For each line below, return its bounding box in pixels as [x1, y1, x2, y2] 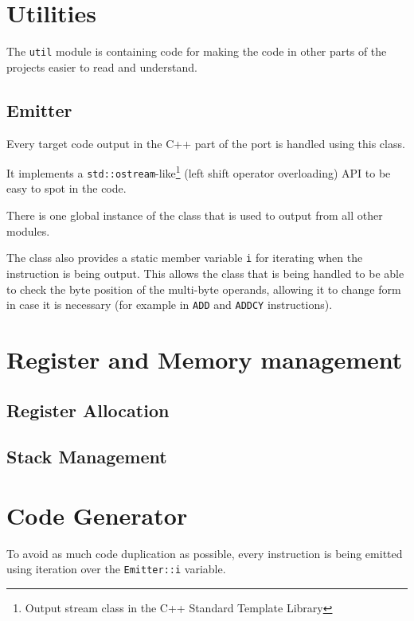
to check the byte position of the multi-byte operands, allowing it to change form [6, 280, 401, 297]
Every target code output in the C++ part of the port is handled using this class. [6, 135, 405, 151]
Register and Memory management [6, 342, 403, 375]
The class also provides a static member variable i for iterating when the [6, 249, 363, 266]
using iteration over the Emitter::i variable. [6, 560, 226, 577]
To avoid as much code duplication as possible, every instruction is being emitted [6, 545, 403, 561]
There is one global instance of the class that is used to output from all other [6, 207, 383, 224]
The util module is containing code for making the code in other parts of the [6, 43, 387, 60]
